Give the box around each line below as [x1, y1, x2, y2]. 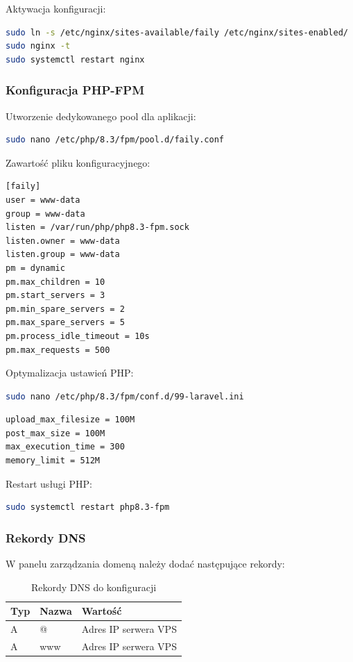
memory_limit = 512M [6, 456, 101, 466]
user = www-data [6, 195, 80, 205]
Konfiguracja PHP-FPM [6, 81, 145, 99]
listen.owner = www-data [6, 235, 120, 246]
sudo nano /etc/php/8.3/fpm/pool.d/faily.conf [6, 135, 224, 145]
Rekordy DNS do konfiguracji [31, 579, 157, 594]
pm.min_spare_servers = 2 [6, 304, 125, 314]
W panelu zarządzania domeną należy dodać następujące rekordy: [6, 556, 285, 571]
